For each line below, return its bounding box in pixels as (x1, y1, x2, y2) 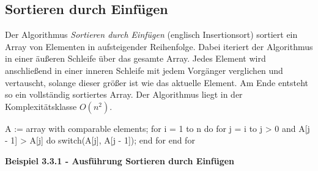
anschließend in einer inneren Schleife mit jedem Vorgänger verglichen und (5, 64, 283, 76)
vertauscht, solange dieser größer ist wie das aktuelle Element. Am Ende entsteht (5, 76, 309, 89)
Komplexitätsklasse (5, 100, 77, 112)
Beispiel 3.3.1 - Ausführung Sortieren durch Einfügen (5, 154, 235, 167)
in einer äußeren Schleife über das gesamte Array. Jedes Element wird (5, 52, 266, 65)
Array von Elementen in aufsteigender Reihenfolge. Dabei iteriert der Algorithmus (5, 40, 313, 53)
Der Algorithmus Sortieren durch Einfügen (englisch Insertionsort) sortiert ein (5, 28, 298, 41)
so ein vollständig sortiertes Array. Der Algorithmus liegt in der (5, 88, 243, 101)
